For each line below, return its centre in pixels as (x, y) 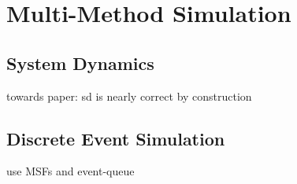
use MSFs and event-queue (71, 171)
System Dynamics (80, 63)
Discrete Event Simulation (116, 138)
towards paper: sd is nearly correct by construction (129, 96)
